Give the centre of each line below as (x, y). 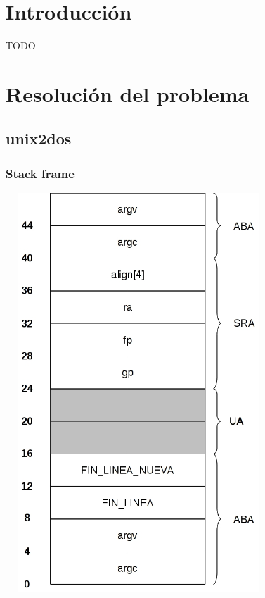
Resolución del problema (128, 93)
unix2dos (39, 138)
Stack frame (40, 173)
